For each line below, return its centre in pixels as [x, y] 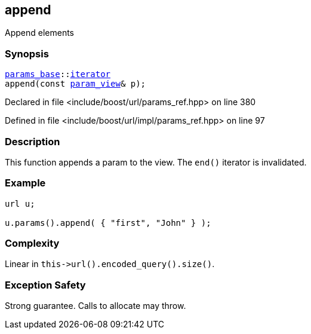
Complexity [32, 243]
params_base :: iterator [58, 74]
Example [25, 183]
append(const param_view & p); [76, 84]
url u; [20, 203]
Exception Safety [45, 285]
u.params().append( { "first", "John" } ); [108, 223]
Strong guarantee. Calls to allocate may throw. [96, 306]
